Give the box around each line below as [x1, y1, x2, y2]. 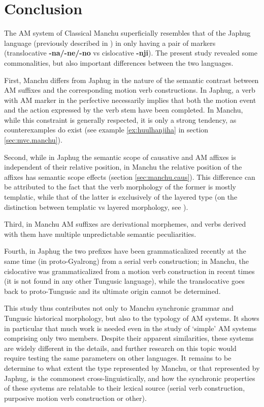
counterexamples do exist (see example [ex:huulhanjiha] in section [4, 124, 209, 135]
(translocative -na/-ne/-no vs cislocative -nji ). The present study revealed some [4, 47, 257, 58]
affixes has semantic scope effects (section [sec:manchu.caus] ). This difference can [4, 171, 255, 182]
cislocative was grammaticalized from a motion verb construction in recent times [4, 265, 255, 276]
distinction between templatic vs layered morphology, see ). [4, 201, 188, 212]
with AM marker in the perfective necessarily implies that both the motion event [4, 94, 256, 105]
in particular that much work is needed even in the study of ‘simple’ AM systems [4, 322, 257, 333]
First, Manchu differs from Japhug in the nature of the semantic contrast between [4, 74, 259, 85]
